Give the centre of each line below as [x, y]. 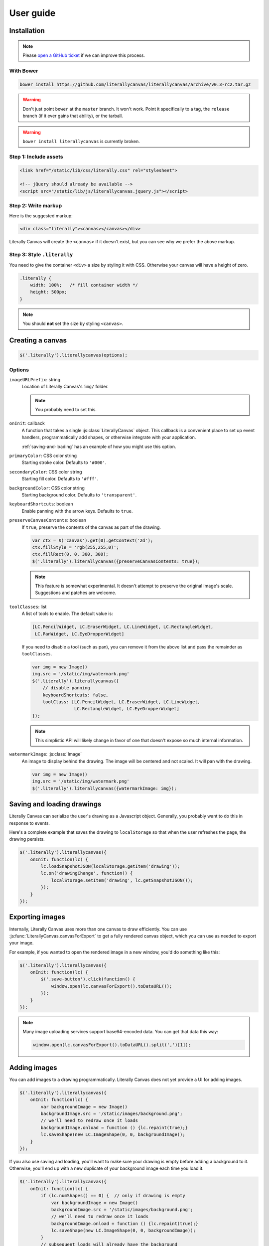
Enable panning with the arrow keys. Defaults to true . [77, 511]
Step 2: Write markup [36, 206]
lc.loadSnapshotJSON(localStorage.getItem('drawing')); [110, 866]
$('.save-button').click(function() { [88, 979]
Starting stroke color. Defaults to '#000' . [64, 463]
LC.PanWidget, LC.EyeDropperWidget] [80, 634]
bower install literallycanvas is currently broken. [81, 142]
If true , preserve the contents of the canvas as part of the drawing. [91, 527]
